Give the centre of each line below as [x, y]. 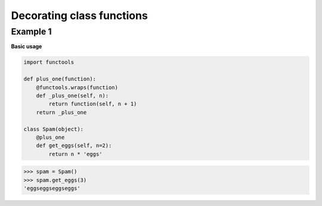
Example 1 [31, 32]
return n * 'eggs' [75, 154]
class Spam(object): [53, 129]
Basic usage [27, 46]
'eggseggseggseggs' [52, 188]
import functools [49, 62]
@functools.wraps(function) [77, 87]
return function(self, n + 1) [93, 104]
